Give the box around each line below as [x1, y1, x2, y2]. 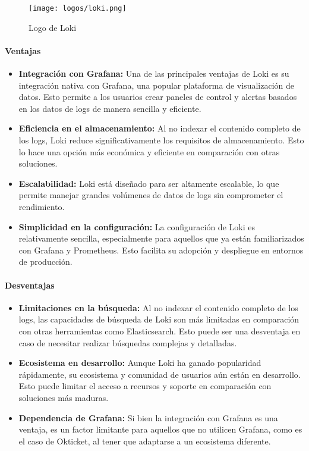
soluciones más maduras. [18, 391, 109, 403]
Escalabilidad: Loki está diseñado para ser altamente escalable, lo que [18, 177, 279, 189]
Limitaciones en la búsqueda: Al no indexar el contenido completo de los [18, 301, 298, 314]
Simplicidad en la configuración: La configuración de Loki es [18, 220, 255, 233]
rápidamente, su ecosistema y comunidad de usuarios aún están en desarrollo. [18, 368, 301, 380]
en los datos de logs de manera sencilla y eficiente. [18, 102, 201, 114]
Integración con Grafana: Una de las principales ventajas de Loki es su [18, 67, 289, 80]
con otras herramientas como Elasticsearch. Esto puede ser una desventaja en [18, 324, 301, 337]
